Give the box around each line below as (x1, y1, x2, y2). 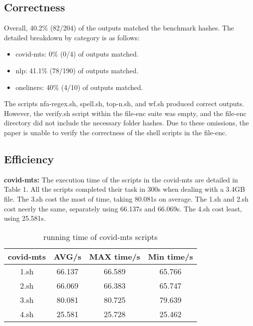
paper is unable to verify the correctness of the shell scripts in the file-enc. (4, 127, 227, 137)
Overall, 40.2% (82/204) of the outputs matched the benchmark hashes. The (4, 23, 234, 33)
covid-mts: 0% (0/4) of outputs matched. (15, 49, 139, 59)
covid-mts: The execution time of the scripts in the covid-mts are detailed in (4, 174, 238, 184)
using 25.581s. (4, 213, 46, 223)
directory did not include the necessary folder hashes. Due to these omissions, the (4, 118, 249, 128)
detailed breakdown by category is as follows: (4, 32, 140, 42)
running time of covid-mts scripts (43, 231, 158, 242)
